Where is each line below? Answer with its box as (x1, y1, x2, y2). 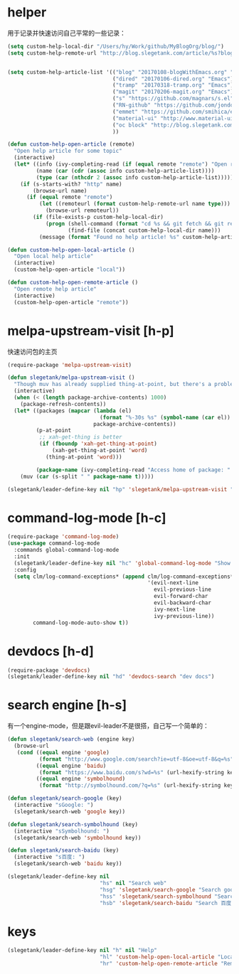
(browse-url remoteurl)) (45, 207, 119, 214)
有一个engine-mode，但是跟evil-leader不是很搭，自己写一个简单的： (7, 722, 210, 730)
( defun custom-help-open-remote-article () (7, 279, 139, 287)
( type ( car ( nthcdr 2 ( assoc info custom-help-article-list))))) (36, 173, 234, 181)
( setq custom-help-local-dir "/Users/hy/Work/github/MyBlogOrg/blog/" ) (7, 43, 224, 50)
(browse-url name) (33, 187, 87, 194)
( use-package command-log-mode (7, 540, 100, 547)
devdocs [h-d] (7, 643, 95, 659)
